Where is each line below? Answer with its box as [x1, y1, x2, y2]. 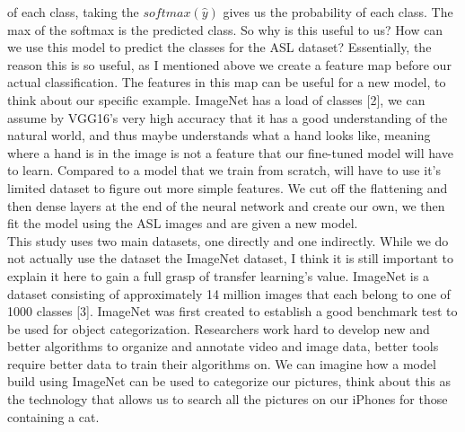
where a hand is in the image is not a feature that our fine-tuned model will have [7, 143, 453, 162]
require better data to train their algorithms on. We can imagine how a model [7, 354, 436, 373]
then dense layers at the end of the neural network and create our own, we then [7, 196, 445, 215]
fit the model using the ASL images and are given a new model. [7, 214, 358, 233]
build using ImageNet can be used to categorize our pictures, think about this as [7, 372, 452, 391]
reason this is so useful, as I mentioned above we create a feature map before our [7, 55, 452, 74]
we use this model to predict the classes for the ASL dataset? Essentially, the [7, 38, 432, 57]
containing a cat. [7, 407, 100, 426]
